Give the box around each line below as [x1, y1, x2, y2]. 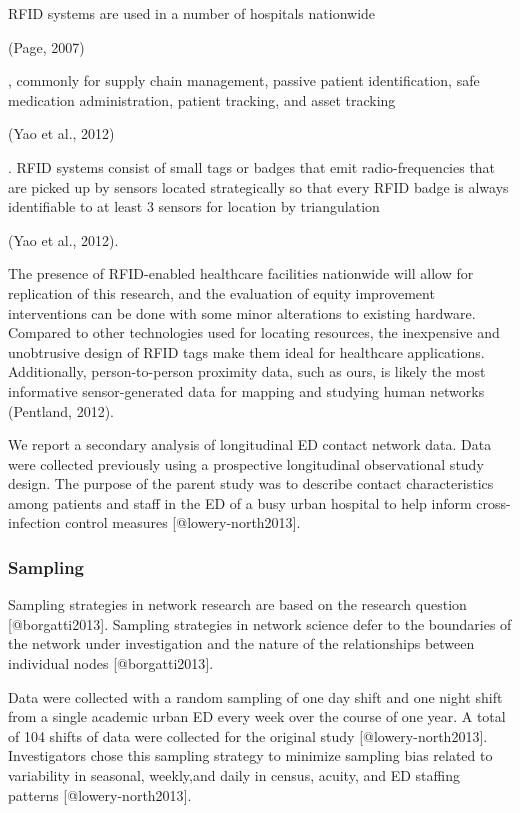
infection [8, 512, 61, 533]
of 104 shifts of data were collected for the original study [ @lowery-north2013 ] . [8, 725, 488, 746]
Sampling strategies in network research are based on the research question [8, 594, 467, 615]
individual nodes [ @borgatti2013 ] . [8, 653, 214, 674]
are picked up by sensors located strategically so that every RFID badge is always [8, 176, 509, 197]
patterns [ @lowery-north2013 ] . [8, 784, 192, 805]
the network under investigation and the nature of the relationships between [8, 633, 475, 654]
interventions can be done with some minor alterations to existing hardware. [8, 302, 476, 323]
